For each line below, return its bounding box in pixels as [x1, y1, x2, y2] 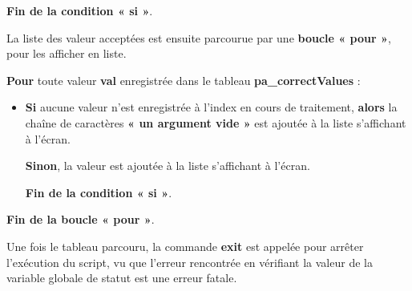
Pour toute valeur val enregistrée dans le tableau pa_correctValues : [6, 71, 361, 88]
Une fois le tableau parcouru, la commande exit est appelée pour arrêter [6, 237, 364, 254]
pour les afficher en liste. [6, 45, 127, 62]
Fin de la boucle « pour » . [6, 211, 155, 228]
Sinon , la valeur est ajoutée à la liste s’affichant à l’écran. [25, 157, 310, 174]
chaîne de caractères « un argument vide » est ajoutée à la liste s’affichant [25, 114, 406, 131]
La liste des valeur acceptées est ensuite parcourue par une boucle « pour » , [6, 29, 391, 46]
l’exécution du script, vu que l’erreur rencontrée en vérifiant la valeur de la [6, 253, 373, 270]
